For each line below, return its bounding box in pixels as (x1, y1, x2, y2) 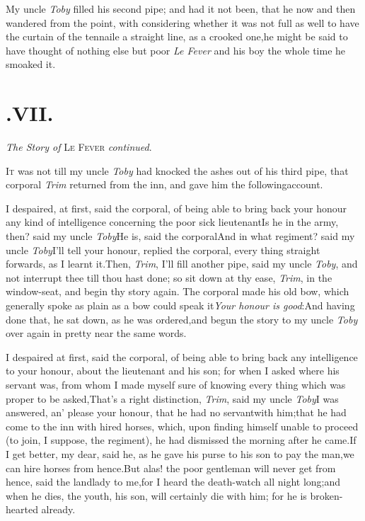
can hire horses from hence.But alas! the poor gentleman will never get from (6, 460, 336, 475)
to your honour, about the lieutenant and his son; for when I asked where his (6, 363, 340, 378)
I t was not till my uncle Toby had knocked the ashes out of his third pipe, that (6, 163, 349, 178)
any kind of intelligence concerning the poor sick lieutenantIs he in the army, (6, 214, 339, 229)
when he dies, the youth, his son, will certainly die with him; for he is (6, 488, 307, 503)
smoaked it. (6, 57, 56, 71)
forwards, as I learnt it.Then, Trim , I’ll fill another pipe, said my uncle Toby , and (6, 256, 358, 271)
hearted (6, 502, 38, 517)
